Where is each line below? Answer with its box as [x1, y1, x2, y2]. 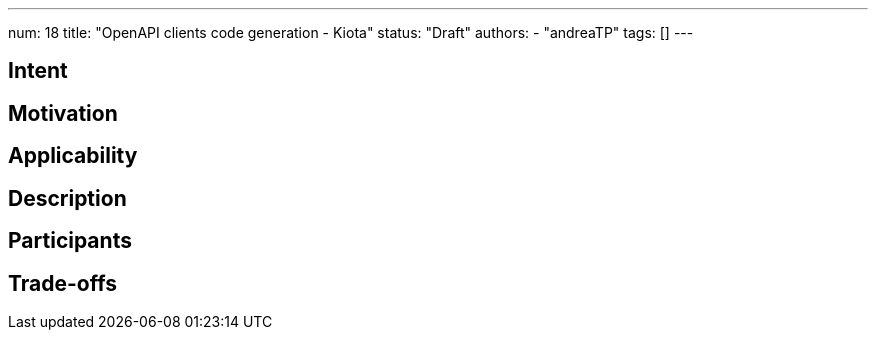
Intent [8, 58, 68, 84]
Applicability [8, 143, 138, 169]
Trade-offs [8, 270, 117, 296]
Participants [8, 228, 132, 254]
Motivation [8, 100, 118, 126]
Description [8, 185, 127, 211]
